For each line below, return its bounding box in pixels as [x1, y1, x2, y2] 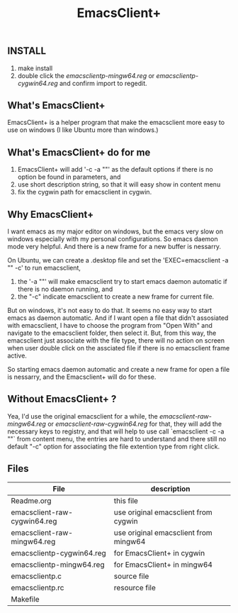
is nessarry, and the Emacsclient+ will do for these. [7, 372, 157, 381]
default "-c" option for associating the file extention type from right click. [7, 442, 220, 451]
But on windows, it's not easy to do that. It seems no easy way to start [7, 306, 212, 315]
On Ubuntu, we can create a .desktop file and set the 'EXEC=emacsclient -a [7, 256, 229, 265]
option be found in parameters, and [17, 172, 121, 182]
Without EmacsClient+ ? [7, 393, 117, 405]
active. [7, 351, 27, 360]
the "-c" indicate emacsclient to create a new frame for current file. [17, 292, 215, 301]
